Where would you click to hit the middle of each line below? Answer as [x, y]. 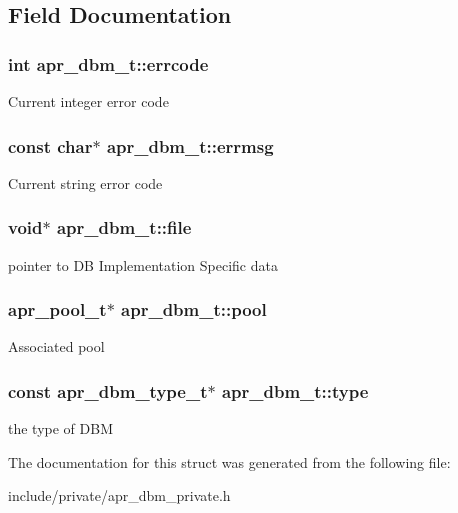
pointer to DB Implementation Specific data [143, 264]
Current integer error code [88, 101]
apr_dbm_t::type [295, 390]
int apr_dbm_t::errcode [108, 63]
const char [50, 145]
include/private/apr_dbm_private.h [119, 495]
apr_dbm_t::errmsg [190, 145]
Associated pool [56, 346]
